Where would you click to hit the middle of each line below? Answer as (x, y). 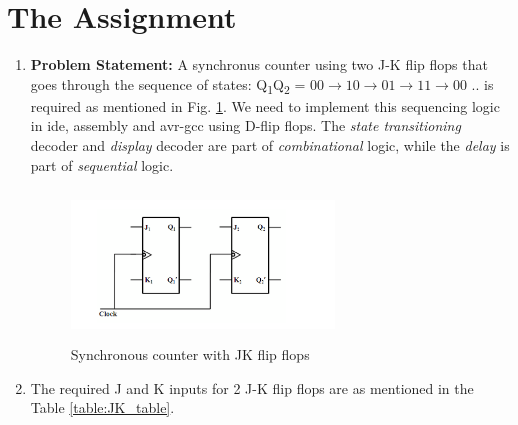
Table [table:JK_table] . (102, 407)
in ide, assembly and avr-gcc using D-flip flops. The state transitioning (245, 125)
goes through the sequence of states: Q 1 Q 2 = (168, 85)
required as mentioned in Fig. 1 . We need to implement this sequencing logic (265, 105)
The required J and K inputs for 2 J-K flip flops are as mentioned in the (252, 387)
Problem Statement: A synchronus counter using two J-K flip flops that (259, 64)
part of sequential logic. (102, 164)
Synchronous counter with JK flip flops (190, 353)
